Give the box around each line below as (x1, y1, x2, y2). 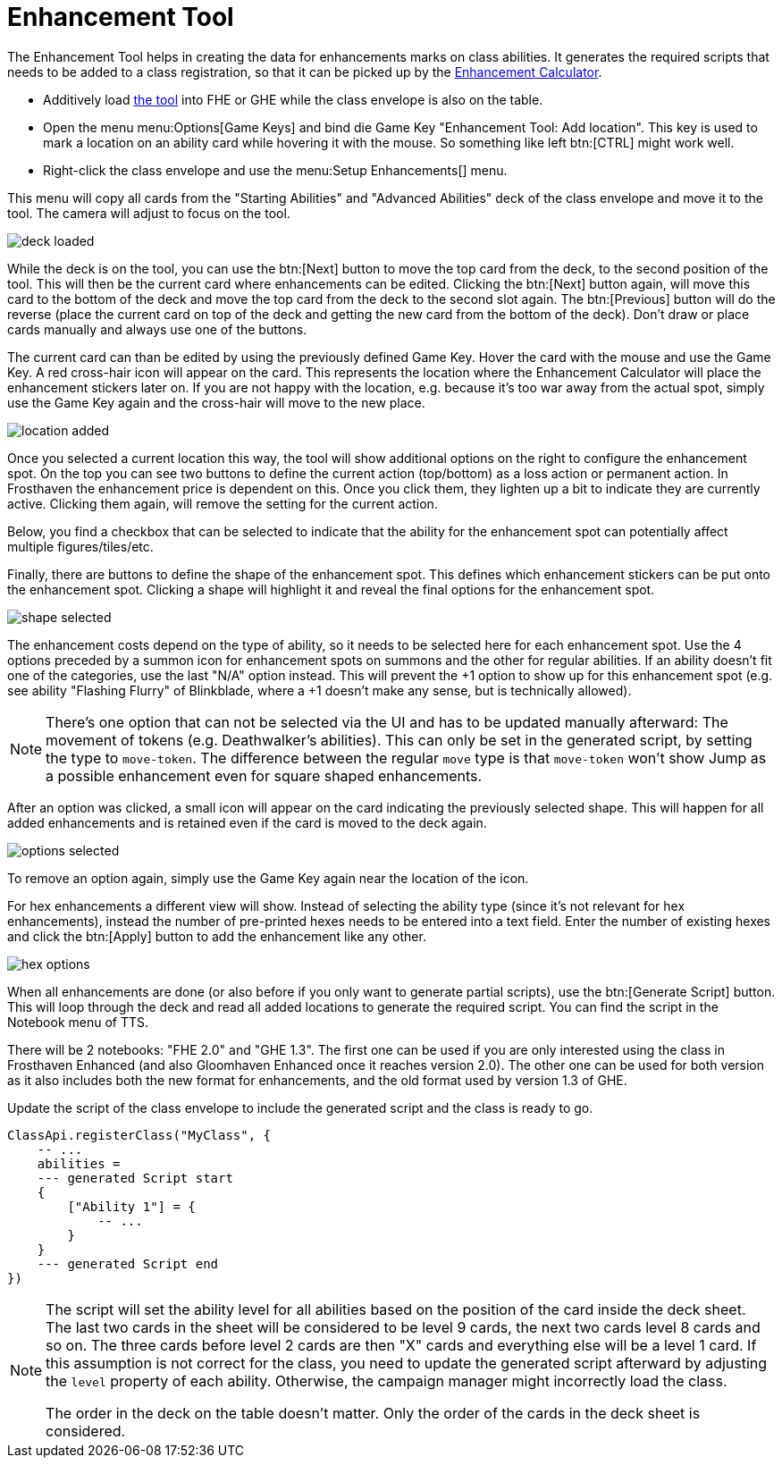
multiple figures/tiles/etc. (7, 538, 154, 554)
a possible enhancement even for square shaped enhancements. (46, 766, 483, 785)
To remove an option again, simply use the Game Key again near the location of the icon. (7, 870, 529, 886)
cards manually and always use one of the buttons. (7, 321, 307, 337)
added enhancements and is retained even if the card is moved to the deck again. (7, 814, 487, 830)
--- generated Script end (37, 1256, 219, 1271)
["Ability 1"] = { (67, 1199, 196, 1214)
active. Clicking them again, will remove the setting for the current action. (7, 495, 438, 511)
